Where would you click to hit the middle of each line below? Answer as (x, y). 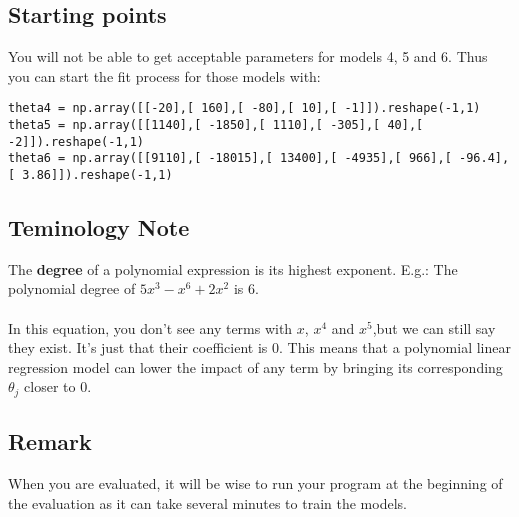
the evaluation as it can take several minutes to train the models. (207, 502)
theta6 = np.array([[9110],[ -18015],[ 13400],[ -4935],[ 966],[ (230, 158)
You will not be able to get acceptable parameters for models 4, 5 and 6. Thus (248, 56)
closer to (50, 386)
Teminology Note (99, 227)
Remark (50, 441)
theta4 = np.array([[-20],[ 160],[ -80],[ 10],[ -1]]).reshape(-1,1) (244, 108)
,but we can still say (434, 327)
